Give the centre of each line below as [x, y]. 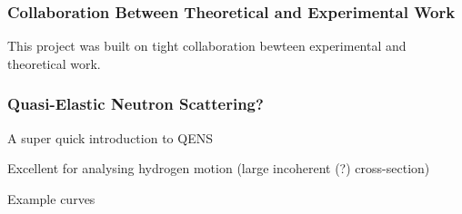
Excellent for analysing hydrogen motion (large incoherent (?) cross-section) [219, 168]
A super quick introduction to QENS [110, 137]
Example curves [51, 198]
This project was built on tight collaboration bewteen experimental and [207, 46]
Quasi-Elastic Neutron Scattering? [136, 104]
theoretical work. [54, 63]
